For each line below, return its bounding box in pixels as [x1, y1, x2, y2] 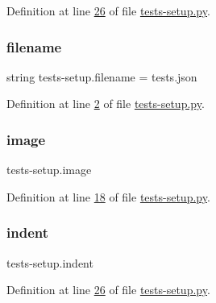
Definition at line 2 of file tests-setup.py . [6, 95, 205, 112]
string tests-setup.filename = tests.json [6, 68, 197, 85]
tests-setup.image [6, 161, 92, 178]
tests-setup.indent [6, 254, 93, 271]
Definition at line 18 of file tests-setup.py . [6, 188, 210, 205]
